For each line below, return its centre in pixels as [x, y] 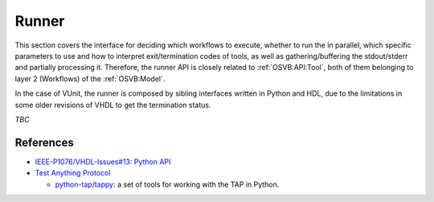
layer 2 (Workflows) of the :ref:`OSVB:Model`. [90, 78]
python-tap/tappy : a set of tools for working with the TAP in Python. [167, 184]
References [44, 142]
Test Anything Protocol [73, 173]
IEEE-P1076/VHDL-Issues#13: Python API [103, 162]
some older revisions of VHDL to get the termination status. [113, 105]
